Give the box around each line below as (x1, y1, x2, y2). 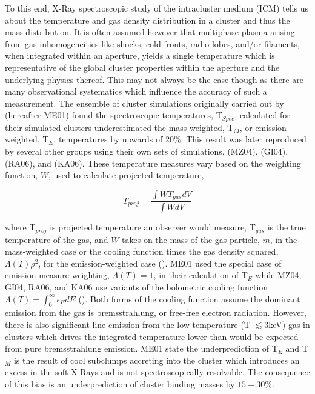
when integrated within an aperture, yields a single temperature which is (5, 49, 275, 62)
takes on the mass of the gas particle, (122, 233, 260, 245)
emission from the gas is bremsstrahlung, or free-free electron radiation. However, (5, 306, 307, 319)
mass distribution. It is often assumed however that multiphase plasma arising (5, 25, 295, 38)
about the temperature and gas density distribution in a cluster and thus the (5, 13, 290, 26)
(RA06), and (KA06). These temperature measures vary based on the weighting (5, 156, 301, 169)
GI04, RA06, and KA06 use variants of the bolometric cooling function (5, 280, 268, 293)
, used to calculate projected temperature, (48, 169, 204, 181)
